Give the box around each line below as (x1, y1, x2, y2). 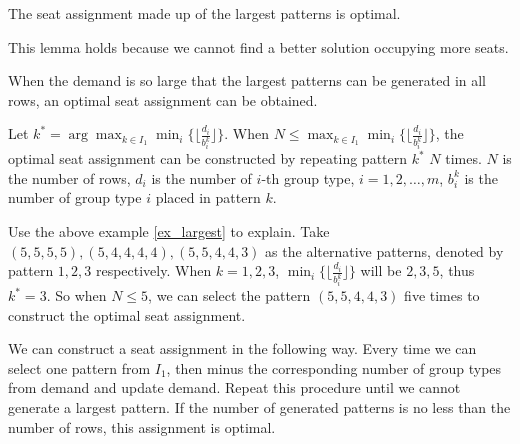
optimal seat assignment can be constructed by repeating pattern (8, 148, 408, 169)
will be (360, 260, 402, 281)
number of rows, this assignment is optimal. (8, 416, 276, 437)
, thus (439, 260, 475, 281)
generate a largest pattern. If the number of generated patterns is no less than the (8, 397, 511, 418)
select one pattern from (8, 357, 151, 378)
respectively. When (95, 260, 212, 281)
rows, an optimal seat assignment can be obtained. (8, 89, 318, 110)
